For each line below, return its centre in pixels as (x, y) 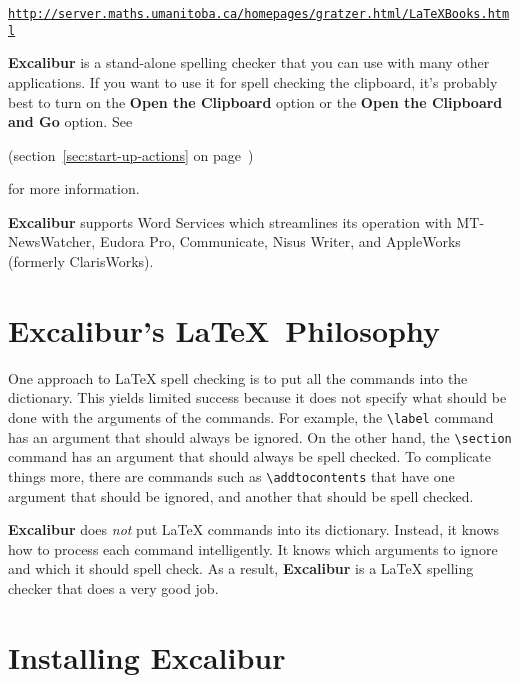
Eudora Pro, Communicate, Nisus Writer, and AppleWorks (280, 241)
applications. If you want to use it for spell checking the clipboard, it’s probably (253, 81)
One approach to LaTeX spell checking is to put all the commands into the (238, 377)
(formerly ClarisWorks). (81, 261)
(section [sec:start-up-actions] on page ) (131, 154)
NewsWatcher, (52, 241)
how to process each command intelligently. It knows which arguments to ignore (253, 548)
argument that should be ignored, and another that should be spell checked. (241, 495)
